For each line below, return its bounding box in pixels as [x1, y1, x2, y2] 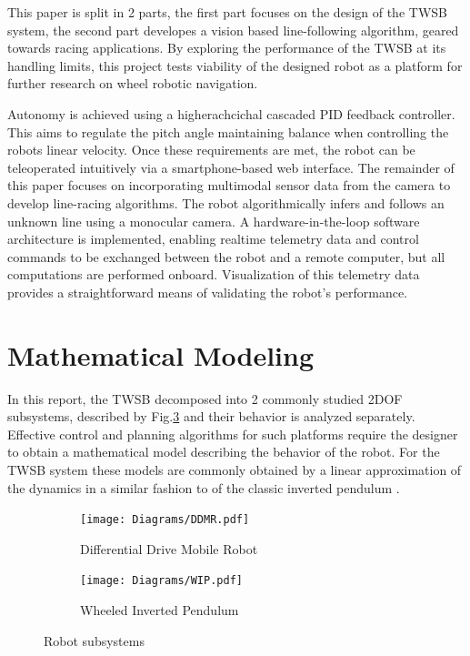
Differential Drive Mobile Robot [80, 539, 258, 558]
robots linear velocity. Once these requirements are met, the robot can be [7, 140, 415, 159]
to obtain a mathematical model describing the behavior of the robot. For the [7, 442, 440, 461]
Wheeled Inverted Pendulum [80, 600, 239, 620]
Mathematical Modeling [7, 336, 315, 373]
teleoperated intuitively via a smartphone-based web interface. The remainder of [7, 157, 455, 177]
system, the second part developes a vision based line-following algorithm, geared [7, 20, 459, 39]
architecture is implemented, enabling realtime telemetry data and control [7, 229, 419, 248]
